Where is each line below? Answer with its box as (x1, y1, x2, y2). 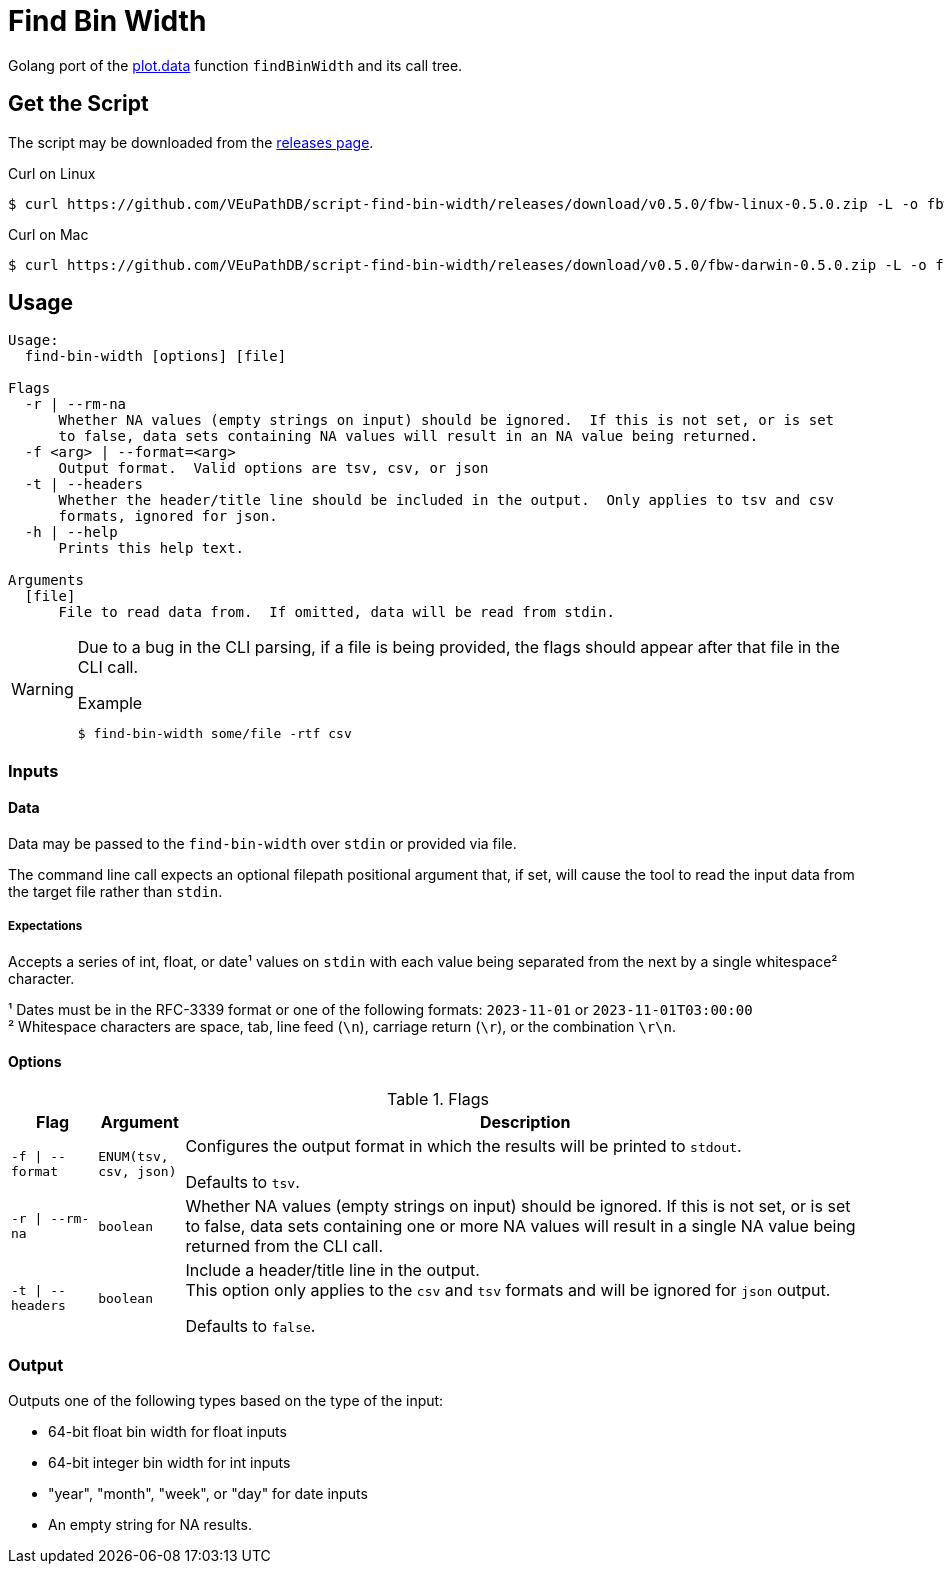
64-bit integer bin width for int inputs (48, 1453, 291, 1471)
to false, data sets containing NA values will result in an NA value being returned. (58, 428, 759, 445)
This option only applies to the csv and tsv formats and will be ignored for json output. (185, 1280, 831, 1301)
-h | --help (24, 524, 118, 541)
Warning (11, 679, 74, 700)
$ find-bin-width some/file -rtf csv (77, 726, 352, 742)
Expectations (8, 919, 83, 934)
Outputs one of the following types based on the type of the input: (8, 1391, 444, 1409)
